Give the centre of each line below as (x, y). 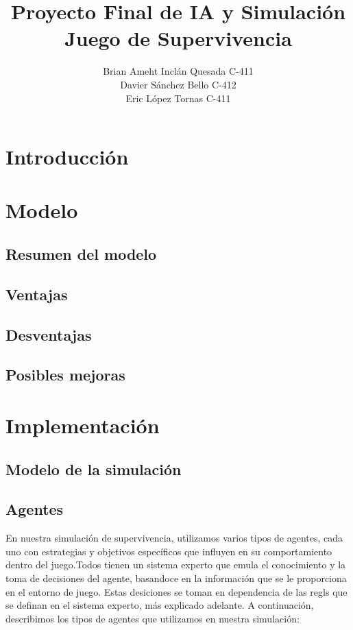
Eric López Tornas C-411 (178, 98)
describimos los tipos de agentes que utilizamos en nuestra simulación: (153, 618)
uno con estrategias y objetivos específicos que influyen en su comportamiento (169, 551)
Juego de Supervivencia (178, 38)
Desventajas (49, 334)
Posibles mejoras (65, 375)
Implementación (83, 425)
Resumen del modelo (81, 254)
